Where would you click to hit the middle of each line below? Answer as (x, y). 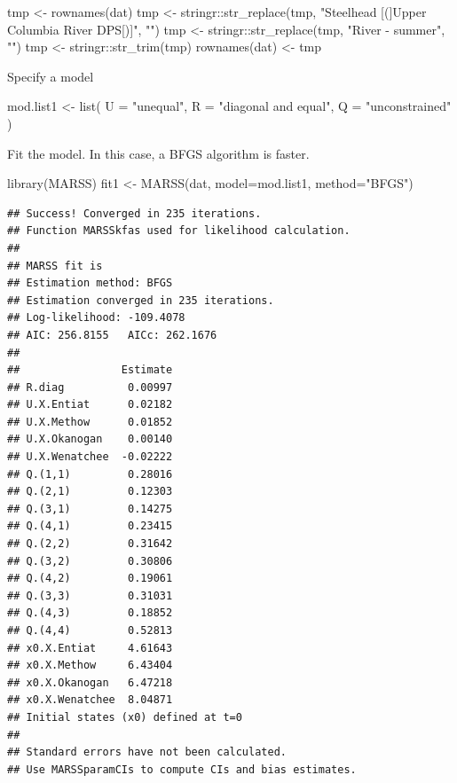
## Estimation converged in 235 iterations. (141, 300)
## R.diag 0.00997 (90, 387)
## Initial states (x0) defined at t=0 (125, 717)
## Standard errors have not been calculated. (147, 752)
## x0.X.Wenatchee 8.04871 (90, 700)
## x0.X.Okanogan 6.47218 (90, 682)
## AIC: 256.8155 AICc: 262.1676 (112, 335)
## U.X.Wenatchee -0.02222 (90, 457)
